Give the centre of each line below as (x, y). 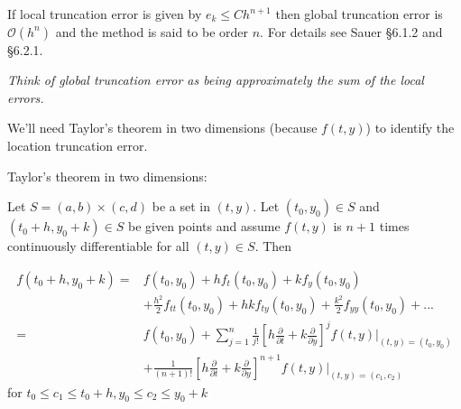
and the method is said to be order (152, 31)
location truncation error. (78, 145)
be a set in (181, 206)
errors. (26, 97)
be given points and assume (204, 226)
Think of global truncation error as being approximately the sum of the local (216, 80)
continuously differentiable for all (98, 246)
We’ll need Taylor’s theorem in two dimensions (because (162, 128)
